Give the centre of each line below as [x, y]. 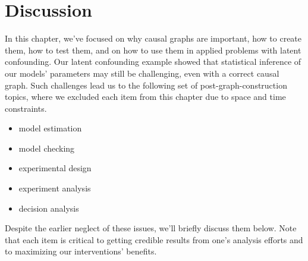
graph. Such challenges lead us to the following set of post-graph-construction [146, 85]
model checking [47, 148]
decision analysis [49, 208]
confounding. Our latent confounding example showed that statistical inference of [153, 62]
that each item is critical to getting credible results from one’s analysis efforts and [154, 239]
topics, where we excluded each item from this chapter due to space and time [145, 97]
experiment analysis [55, 188]
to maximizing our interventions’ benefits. [81, 251]
